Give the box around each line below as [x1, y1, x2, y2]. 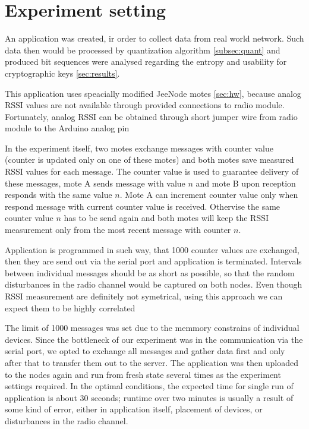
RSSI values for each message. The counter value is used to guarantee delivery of [5, 165, 299, 178]
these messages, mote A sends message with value [5, 176, 185, 189]
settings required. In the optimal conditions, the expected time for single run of [5, 380, 294, 392]
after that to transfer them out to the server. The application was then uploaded [5, 356, 298, 368]
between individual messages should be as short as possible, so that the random [5, 266, 295, 279]
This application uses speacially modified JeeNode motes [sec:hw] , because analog [5, 87, 301, 99]
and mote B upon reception [196, 176, 296, 189]
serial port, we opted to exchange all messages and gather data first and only [5, 345, 285, 357]
